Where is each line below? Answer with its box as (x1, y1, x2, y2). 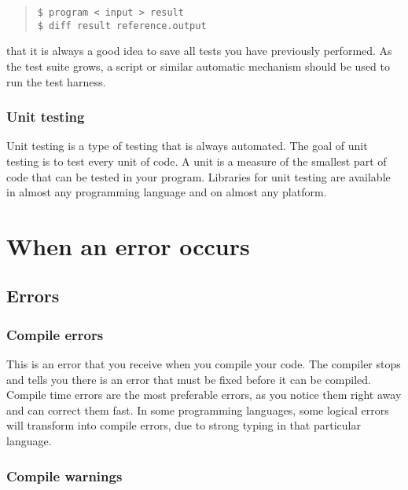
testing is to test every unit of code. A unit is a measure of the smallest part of (6, 152, 387, 169)
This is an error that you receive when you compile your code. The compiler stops (6, 356, 401, 372)
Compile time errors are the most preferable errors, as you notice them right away (6, 386, 402, 403)
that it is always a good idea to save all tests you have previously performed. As (6, 42, 392, 59)
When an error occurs (6, 229, 250, 261)
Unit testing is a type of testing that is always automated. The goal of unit (6, 137, 368, 154)
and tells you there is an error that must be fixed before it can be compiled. (6, 371, 371, 387)
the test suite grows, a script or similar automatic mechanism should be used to (6, 57, 390, 74)
